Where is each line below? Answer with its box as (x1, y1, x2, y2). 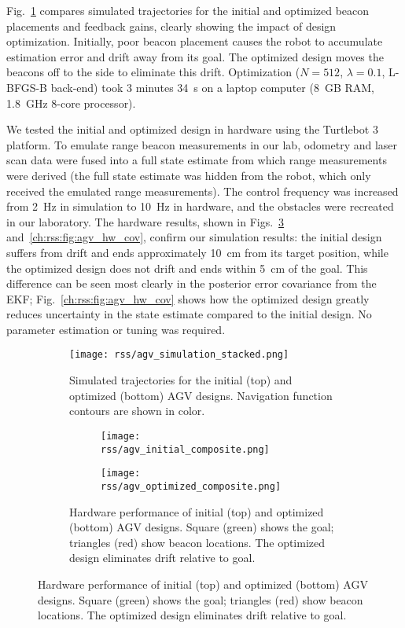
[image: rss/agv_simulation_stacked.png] (69, 349, 289, 361)
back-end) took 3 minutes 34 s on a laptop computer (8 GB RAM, (50, 79, 375, 95)
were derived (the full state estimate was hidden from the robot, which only (6, 167, 371, 183)
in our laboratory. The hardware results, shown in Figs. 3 (6, 213, 285, 230)
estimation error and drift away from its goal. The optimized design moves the (6, 48, 384, 64)
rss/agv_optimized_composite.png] (101, 480, 282, 492)
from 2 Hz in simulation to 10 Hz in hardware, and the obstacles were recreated (6, 198, 394, 215)
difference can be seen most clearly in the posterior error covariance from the (6, 275, 377, 292)
